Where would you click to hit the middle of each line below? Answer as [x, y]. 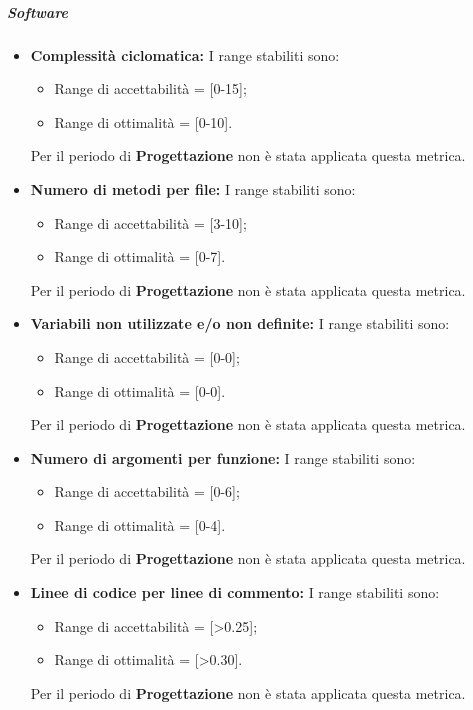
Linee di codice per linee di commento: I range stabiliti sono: [235, 592]
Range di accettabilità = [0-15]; [150, 88]
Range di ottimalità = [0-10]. [143, 121]
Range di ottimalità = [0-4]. [140, 524]
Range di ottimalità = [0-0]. [140, 390]
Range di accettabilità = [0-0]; [147, 356]
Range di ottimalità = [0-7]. [140, 256]
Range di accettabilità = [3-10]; [150, 222]
